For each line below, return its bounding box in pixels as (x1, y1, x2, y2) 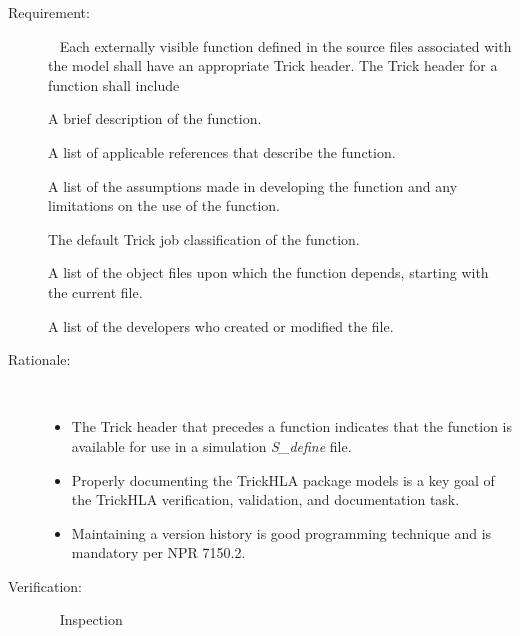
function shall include (48, 74, 180, 95)
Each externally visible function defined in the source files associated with (59, 35, 512, 56)
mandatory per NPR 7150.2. (71, 542, 246, 563)
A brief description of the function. (48, 108, 262, 129)
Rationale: (8, 349, 71, 370)
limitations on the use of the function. (48, 195, 280, 216)
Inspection (59, 609, 123, 630)
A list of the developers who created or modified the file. (48, 315, 394, 336)
